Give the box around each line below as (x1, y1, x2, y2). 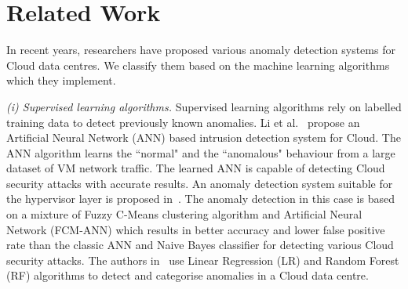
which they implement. (6, 72, 116, 89)
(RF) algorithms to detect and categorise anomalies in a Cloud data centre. (6, 267, 369, 284)
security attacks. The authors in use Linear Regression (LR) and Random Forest (6, 251, 399, 268)
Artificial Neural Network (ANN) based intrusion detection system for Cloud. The (6, 129, 401, 146)
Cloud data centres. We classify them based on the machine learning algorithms (6, 56, 390, 73)
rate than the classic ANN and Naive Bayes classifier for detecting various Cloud (6, 237, 394, 253)
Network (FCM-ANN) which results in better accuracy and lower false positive (6, 221, 385, 237)
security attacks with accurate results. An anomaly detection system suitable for (6, 175, 393, 191)
